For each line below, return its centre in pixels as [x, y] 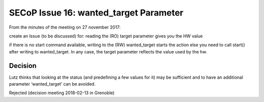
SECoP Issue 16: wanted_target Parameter [96, 13]
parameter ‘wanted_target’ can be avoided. [52, 84]
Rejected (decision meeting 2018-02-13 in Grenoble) [62, 93]
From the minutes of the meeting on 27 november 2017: [65, 27]
